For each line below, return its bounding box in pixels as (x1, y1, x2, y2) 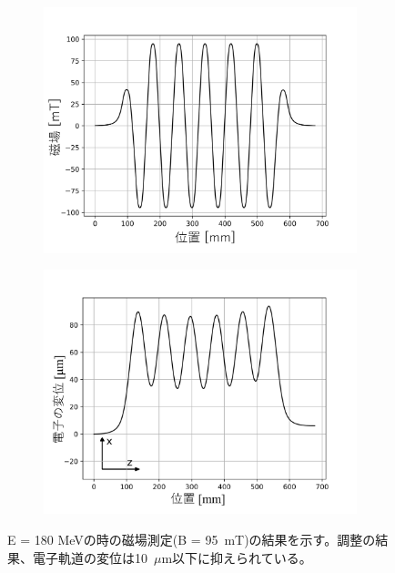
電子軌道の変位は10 (32, 547, 147, 567)
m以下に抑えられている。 (161, 547, 312, 567)
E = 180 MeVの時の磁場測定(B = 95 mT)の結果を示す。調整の (7, 530, 376, 549)
